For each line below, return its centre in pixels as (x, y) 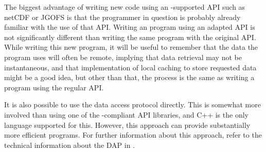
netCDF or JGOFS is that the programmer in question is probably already (122, 17)
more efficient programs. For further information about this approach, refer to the (133, 135)
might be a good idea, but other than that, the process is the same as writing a (129, 77)
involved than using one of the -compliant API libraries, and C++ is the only (126, 114)
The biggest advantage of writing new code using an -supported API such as (125, 7)
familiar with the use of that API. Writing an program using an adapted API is (130, 27)
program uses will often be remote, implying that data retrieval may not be (123, 57)
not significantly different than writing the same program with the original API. (130, 37)
